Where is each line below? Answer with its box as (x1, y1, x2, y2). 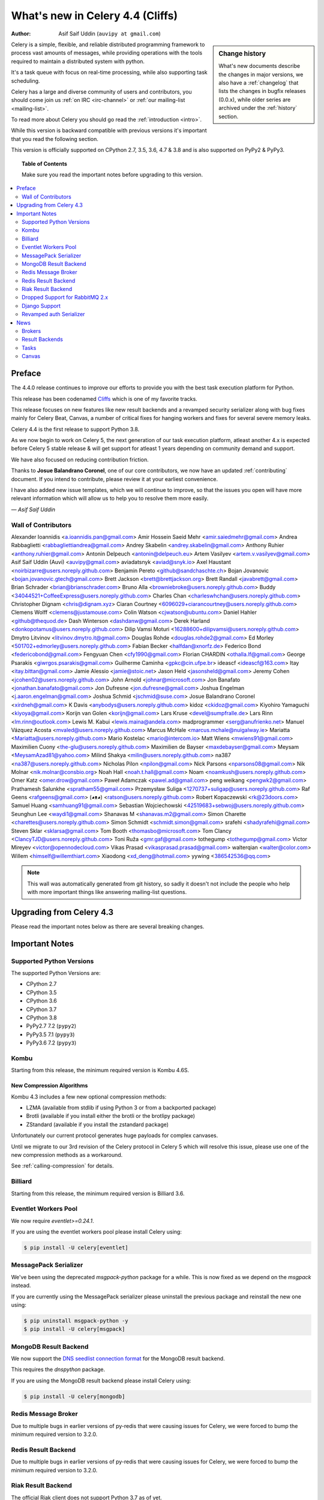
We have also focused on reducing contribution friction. (11, 456, 149, 463)
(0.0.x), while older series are (218, 96, 291, 103)
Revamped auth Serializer (22, 311, 85, 318)
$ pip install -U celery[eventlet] (23, 1244, 128, 1251)
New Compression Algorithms (11, 1082, 88, 1089)
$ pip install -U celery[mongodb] (23, 1393, 125, 1400)
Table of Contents (22, 160, 67, 167)
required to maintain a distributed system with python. (11, 58, 145, 65)
